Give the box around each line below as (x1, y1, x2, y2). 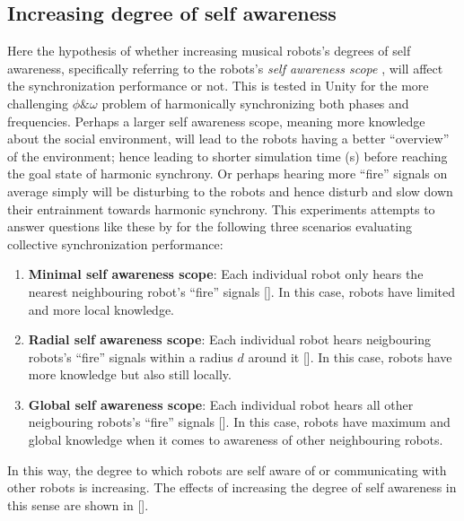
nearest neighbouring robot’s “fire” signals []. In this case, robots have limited (28, 282, 455, 300)
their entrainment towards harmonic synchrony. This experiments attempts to (7, 199, 435, 218)
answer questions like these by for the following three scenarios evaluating (7, 217, 412, 236)
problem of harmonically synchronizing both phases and (101, 93, 409, 112)
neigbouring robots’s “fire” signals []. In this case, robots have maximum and (28, 412, 451, 431)
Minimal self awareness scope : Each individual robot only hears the (28, 265, 424, 283)
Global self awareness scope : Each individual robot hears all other (28, 395, 414, 413)
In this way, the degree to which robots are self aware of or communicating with (7, 460, 447, 479)
